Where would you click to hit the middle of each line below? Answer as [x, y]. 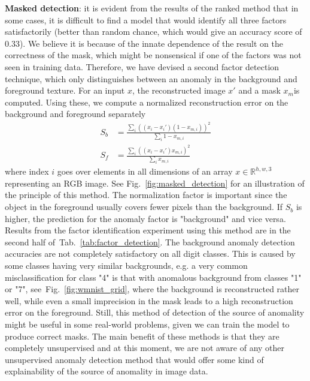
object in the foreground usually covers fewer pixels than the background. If [144, 207]
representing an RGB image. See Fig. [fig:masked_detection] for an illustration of [155, 183]
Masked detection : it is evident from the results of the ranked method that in [152, 8]
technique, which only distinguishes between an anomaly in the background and [151, 78]
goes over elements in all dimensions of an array [145, 171]
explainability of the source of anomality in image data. [107, 371]
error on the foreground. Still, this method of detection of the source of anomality [155, 312]
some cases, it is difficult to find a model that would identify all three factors [146, 19]
